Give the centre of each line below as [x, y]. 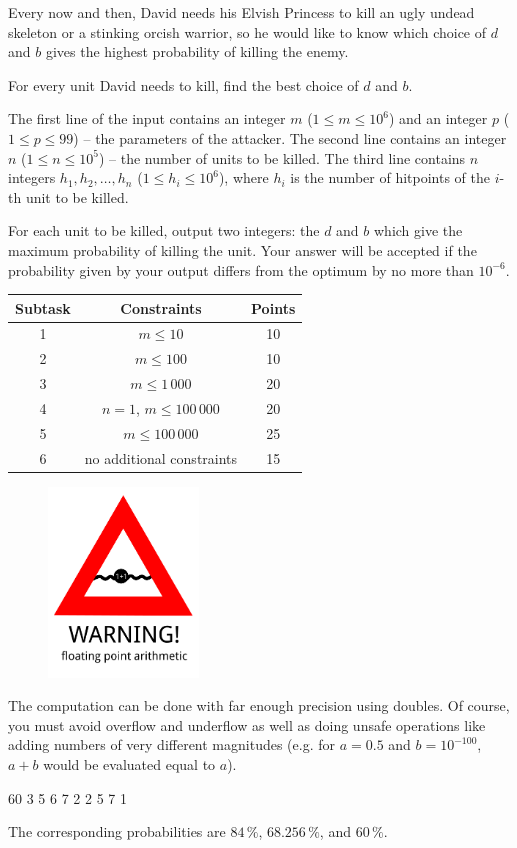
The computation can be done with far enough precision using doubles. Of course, [259, 705]
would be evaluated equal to [129, 764]
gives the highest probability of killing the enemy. [197, 51]
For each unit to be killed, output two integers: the [164, 230]
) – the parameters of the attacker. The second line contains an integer [290, 137]
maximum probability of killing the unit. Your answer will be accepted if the [242, 249]
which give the [418, 230]
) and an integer [438, 118]
